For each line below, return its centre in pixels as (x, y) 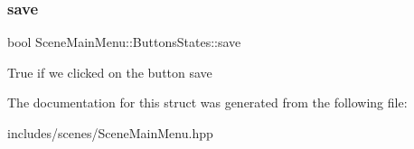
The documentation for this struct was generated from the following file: (207, 102)
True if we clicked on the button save (110, 72)
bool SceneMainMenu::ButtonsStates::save (124, 42)
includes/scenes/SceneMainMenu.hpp (110, 133)
